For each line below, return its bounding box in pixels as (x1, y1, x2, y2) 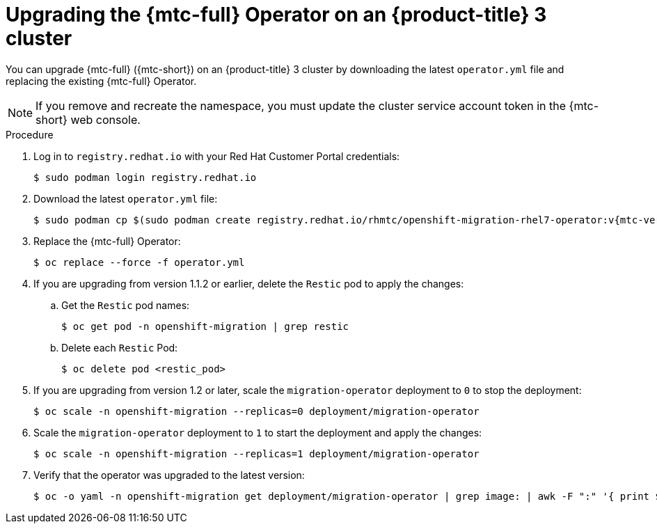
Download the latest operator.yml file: (33, 192, 218, 205)
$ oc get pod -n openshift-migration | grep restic (61, 320, 349, 332)
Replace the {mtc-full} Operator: (33, 235, 181, 247)
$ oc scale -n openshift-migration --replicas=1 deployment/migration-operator (33, 448, 480, 459)
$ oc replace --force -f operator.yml (33, 256, 245, 268)
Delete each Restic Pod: (61, 341, 178, 354)
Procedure (6, 128, 54, 141)
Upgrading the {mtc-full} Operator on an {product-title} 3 (6, 3, 547, 26)
